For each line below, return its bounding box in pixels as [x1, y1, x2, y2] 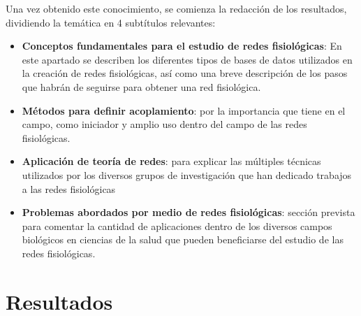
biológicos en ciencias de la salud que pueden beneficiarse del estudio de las [22, 232, 344, 247]
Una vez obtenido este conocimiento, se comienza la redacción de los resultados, [6, 1, 347, 15]
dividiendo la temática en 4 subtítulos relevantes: [6, 15, 216, 29]
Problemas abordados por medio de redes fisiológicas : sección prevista [22, 205, 355, 220]
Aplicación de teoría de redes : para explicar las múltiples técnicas [22, 154, 321, 168]
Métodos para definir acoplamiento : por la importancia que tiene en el [22, 103, 346, 117]
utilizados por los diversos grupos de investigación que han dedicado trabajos [22, 167, 352, 182]
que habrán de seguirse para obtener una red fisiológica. [22, 79, 261, 94]
